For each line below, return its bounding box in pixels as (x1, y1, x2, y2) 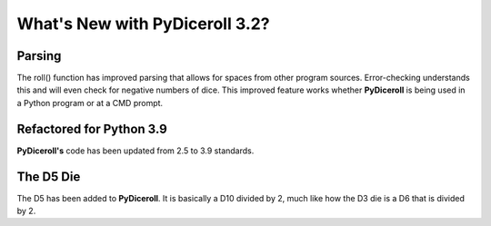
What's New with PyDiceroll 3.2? (16, 14, 270, 34)
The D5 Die (16, 169, 81, 184)
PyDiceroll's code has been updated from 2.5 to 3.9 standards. (16, 145, 255, 156)
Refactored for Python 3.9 (16, 121, 167, 136)
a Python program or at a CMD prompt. (16, 97, 164, 108)
